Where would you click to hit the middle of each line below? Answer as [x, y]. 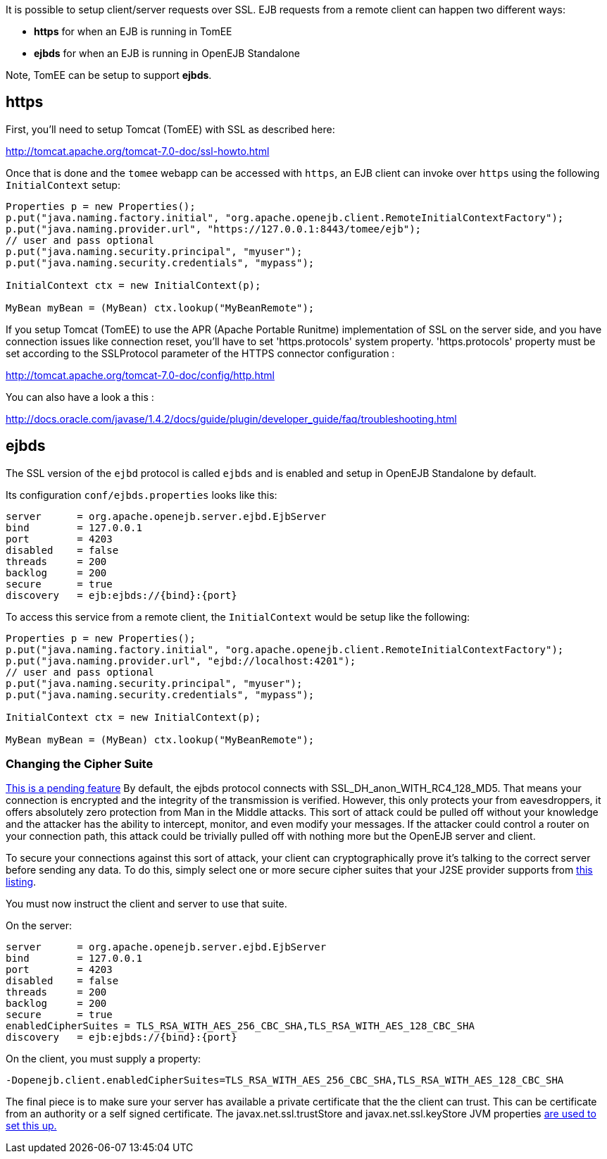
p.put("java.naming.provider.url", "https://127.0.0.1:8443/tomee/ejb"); [214, 229]
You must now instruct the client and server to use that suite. [146, 904]
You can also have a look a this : [80, 397]
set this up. [31, 1126]
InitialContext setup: [63, 185]
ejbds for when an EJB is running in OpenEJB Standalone [167, 53]
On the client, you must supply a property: [104, 1059]
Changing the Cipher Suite [80, 764]
